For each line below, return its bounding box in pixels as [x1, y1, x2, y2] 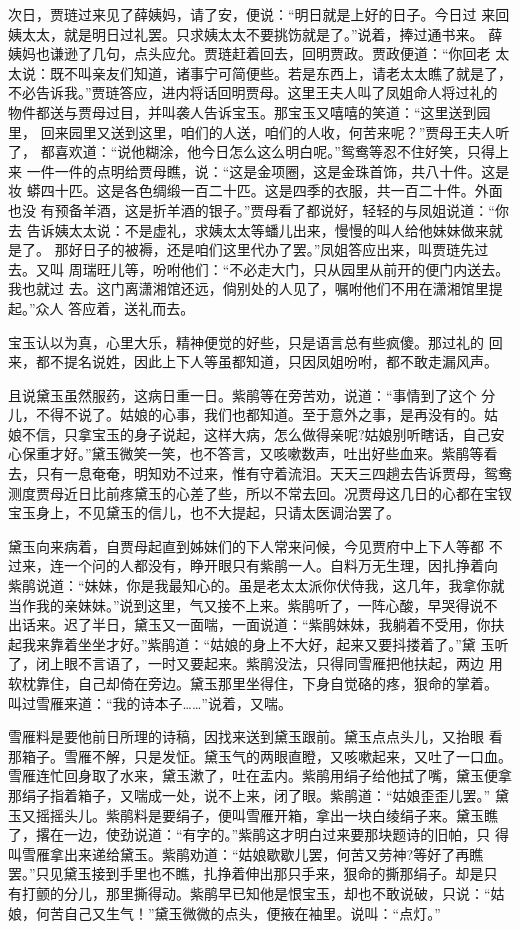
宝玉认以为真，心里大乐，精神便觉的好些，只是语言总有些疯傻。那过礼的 [8, 331, 484, 352]
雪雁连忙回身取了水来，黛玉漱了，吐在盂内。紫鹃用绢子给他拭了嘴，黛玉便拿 [8, 765, 512, 786]
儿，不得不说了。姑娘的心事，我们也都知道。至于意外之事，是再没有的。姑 [8, 404, 498, 425]
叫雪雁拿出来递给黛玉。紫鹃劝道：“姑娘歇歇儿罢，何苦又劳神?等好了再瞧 [8, 843, 484, 864]
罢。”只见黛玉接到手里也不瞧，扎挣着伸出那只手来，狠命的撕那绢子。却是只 [8, 863, 498, 884]
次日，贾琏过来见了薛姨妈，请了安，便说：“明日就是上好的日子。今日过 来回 [8, 4, 510, 24]
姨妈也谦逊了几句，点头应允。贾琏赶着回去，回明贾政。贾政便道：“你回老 [8, 43, 491, 64]
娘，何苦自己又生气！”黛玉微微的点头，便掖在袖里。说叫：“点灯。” [8, 902, 441, 923]
